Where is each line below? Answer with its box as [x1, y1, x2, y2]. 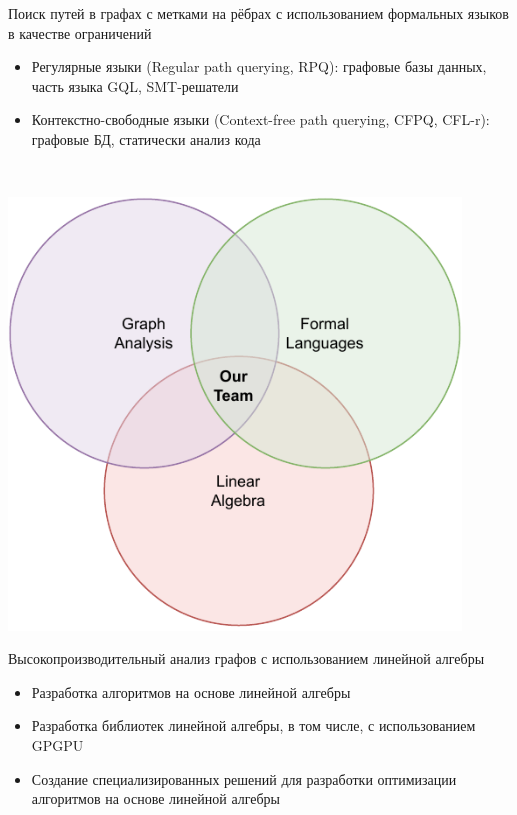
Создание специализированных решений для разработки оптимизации [31, 768, 457, 789]
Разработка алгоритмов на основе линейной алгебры [31, 681, 351, 702]
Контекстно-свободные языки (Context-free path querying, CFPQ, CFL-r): [31, 109, 490, 130]
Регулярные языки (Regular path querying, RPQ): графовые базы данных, [31, 56, 487, 77]
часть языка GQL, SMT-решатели [31, 75, 239, 96]
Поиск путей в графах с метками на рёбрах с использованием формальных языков [8, 3, 509, 23]
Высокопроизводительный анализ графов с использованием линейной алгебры [8, 648, 485, 669]
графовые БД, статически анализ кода [31, 128, 261, 149]
